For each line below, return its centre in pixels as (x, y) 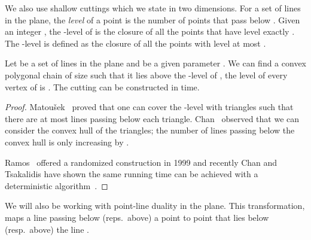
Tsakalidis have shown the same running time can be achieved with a (132, 174)
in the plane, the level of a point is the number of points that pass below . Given (153, 19)
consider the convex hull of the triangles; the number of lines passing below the (150, 130)
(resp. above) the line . (47, 229)
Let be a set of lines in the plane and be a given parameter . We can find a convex (155, 63)
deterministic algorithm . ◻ (57, 185)
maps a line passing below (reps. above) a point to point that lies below (137, 217)
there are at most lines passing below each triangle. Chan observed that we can (152, 118)
